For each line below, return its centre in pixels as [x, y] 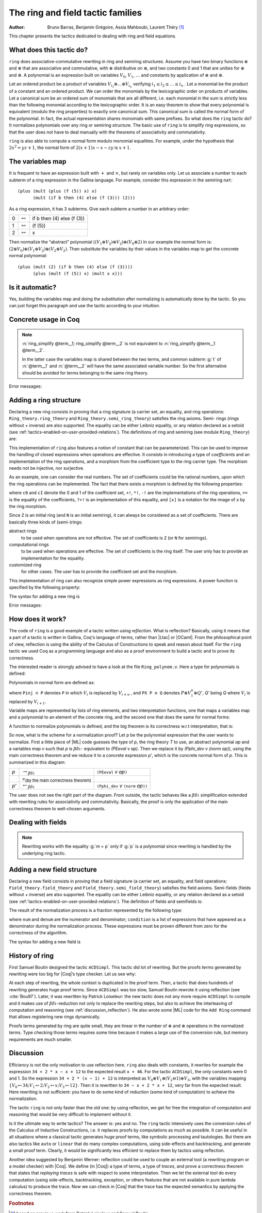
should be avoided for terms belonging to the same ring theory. [85, 373]
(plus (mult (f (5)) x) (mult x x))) [78, 273]
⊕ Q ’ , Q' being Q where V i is [222, 693]
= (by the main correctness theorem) [57, 779]
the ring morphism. [28, 506]
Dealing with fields [38, 822]
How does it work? [38, 619]
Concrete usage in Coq [44, 320]
